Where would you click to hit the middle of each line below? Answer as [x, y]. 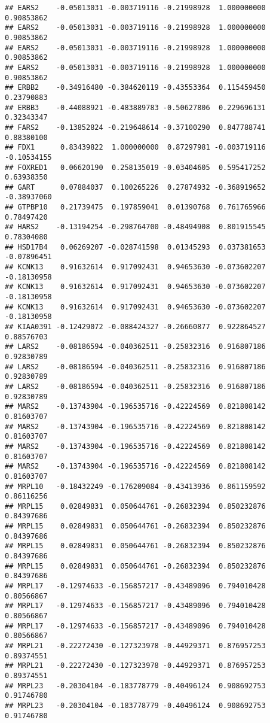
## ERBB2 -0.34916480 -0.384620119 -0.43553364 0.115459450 [135, 88]
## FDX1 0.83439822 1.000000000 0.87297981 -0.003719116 [135, 148]
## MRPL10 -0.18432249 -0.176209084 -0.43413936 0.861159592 [135, 486]
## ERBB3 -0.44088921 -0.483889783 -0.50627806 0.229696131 [135, 107]
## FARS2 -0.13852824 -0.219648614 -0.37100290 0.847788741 [135, 127]
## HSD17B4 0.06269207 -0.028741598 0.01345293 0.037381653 [135, 247]
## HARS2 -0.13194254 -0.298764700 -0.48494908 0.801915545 [135, 227]
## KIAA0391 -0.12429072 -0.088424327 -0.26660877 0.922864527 [135, 327]
